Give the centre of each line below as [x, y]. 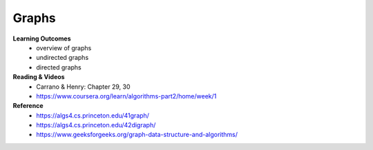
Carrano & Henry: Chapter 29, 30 [83, 87]
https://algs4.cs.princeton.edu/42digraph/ [96, 125]
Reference [28, 106]
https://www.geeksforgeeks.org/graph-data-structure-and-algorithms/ [137, 135]
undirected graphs [63, 58]
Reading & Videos [39, 77]
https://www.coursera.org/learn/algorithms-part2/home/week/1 [126, 96]
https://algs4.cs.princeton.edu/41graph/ [93, 115]
